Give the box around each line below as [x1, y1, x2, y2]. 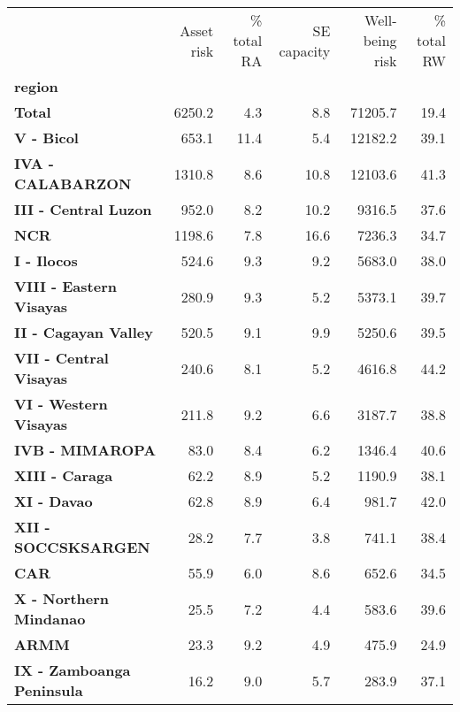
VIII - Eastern [14, 276, 117, 296]
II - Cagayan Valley [14, 322, 153, 342]
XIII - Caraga [14, 465, 113, 486]
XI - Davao [14, 491, 93, 511]
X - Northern [14, 588, 110, 609]
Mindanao [14, 609, 86, 629]
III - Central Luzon [14, 199, 152, 219]
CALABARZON [14, 173, 132, 194]
